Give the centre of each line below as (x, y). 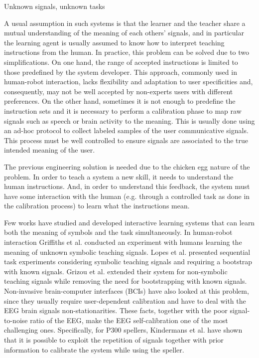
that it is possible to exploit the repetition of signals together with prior (114, 340)
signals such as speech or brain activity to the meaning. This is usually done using (129, 120)
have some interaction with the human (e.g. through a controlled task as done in (127, 196)
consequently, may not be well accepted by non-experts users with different (119, 91)
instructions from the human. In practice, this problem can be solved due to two (127, 52)
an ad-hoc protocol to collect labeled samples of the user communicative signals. (126, 130)
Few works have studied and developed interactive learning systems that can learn (129, 222)
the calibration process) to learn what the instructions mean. (97, 206)
